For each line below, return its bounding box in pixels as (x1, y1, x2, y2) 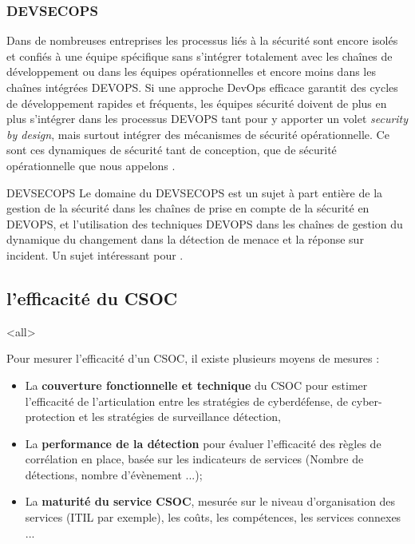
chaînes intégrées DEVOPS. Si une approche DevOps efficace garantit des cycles (6, 79, 398, 95)
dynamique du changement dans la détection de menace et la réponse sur (6, 231, 364, 248)
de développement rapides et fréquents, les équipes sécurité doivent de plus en (6, 94, 387, 111)
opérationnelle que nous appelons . (6, 157, 176, 173)
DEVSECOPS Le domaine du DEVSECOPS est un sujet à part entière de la (6, 184, 383, 201)
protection (25, 408, 76, 425)
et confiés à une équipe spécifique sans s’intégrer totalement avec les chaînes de (6, 47, 393, 64)
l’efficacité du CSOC (6, 285, 178, 310)
